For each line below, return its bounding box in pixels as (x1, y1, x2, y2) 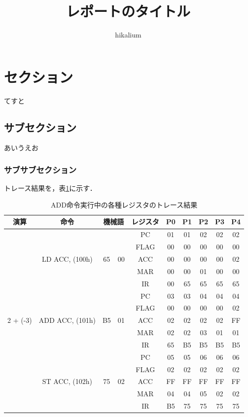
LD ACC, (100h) (42, 253, 93, 264)
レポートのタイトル (66, 1, 190, 21)
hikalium (115, 30, 142, 40)
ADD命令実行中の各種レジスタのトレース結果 (50, 199, 198, 209)
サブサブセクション (4, 163, 77, 175)
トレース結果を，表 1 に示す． (4, 183, 97, 193)
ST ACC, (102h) (42, 376, 92, 386)
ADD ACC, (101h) (38, 315, 96, 325)
